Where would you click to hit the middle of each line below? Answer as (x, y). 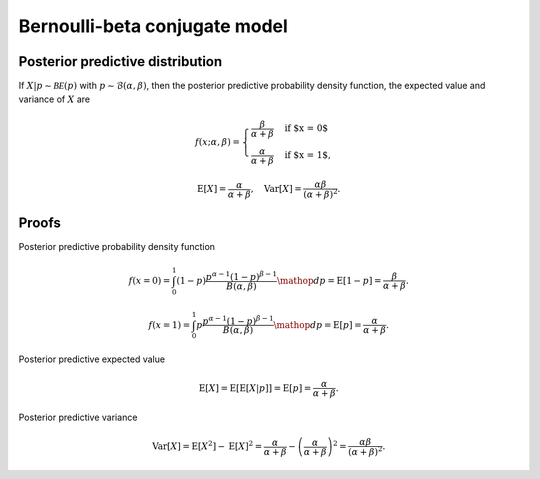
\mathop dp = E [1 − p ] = (329, 280)
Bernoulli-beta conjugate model (153, 26)
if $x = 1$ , (308, 155)
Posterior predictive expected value (91, 359)
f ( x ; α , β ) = (217, 141)
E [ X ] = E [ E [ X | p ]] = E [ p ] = (255, 388)
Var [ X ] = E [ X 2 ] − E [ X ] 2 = (207, 445)
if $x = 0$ (306, 128)
